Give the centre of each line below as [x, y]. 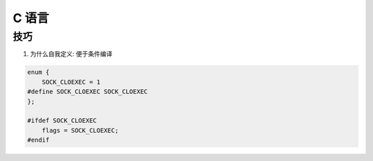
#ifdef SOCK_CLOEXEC [62, 121]
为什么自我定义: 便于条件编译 [71, 54]
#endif [38, 140]
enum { [38, 72]
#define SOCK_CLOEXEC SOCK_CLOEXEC [87, 92]
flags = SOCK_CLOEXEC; [80, 130]
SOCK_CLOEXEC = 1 [71, 82]
